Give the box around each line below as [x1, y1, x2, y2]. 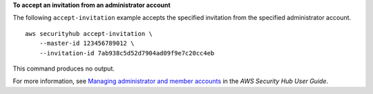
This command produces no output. [12, 64, 115, 73]
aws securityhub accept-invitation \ [25, 30, 153, 37]
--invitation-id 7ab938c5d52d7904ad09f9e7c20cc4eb [39, 49, 215, 57]
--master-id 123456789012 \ [39, 39, 135, 48]
